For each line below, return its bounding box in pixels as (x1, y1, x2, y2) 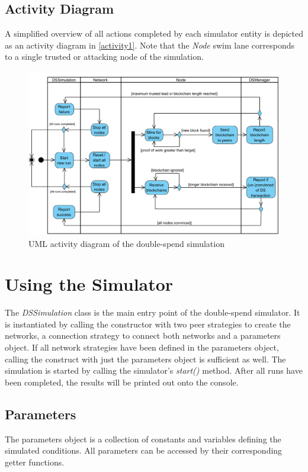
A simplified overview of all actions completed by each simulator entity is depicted (5, 27, 303, 40)
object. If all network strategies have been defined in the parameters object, (5, 341, 279, 354)
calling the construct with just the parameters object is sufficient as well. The (5, 352, 286, 365)
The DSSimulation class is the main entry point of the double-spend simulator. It (5, 306, 300, 319)
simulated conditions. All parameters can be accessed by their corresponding (5, 444, 283, 457)
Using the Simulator (5, 272, 174, 296)
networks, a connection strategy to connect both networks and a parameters (5, 329, 281, 342)
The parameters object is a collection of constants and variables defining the (5, 432, 281, 445)
